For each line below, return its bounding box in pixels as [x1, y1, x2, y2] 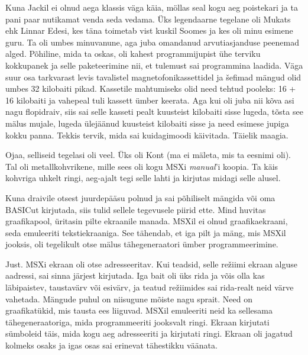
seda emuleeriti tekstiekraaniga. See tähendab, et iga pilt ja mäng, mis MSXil [5, 226, 286, 238]
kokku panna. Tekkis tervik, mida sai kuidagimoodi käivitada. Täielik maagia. [5, 128, 288, 141]
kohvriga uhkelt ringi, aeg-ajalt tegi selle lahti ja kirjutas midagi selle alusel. [5, 172, 281, 184]
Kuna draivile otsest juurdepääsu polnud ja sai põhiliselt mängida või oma [5, 191, 275, 204]
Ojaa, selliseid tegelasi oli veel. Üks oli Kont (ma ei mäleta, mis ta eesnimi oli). [5, 149, 291, 161]
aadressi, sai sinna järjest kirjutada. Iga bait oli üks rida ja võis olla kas [5, 269, 265, 282]
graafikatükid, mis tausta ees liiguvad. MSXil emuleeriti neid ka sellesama [5, 304, 273, 317]
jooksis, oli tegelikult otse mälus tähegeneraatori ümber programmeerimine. [5, 238, 278, 250]
